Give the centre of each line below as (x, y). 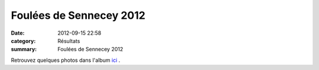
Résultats (69, 41)
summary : (24, 49)
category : (23, 41)
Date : (18, 33)
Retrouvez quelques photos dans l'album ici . (66, 60)
